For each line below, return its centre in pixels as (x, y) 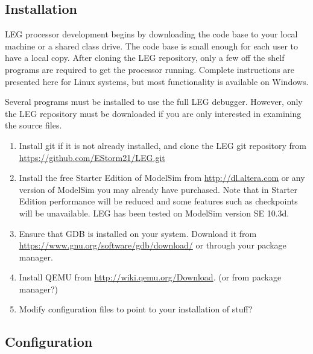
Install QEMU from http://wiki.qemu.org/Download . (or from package (150, 277)
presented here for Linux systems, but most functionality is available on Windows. (157, 81)
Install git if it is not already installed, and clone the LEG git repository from (163, 145)
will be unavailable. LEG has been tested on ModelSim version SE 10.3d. (154, 213)
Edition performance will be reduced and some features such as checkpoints (158, 201)
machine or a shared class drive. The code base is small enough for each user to (151, 46)
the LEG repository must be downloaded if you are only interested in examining (153, 113)
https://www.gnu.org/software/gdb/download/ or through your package (153, 245)
